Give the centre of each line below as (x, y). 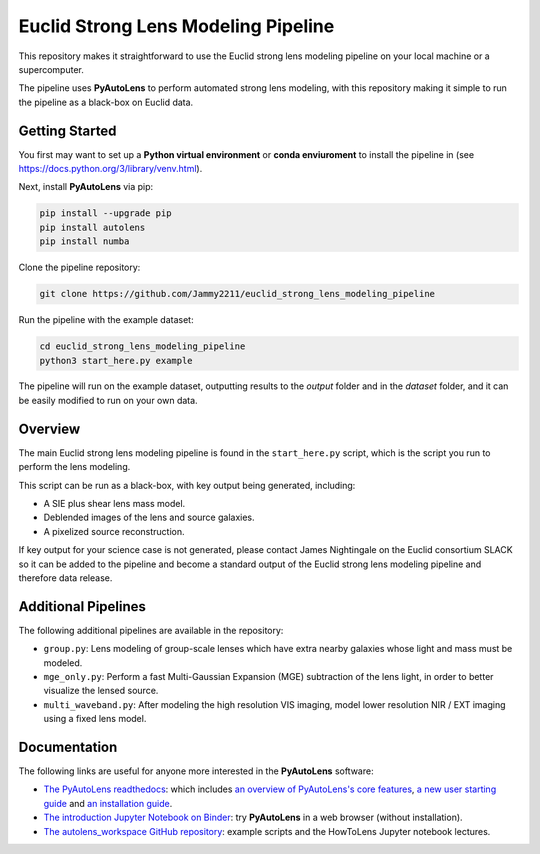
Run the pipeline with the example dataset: (106, 320)
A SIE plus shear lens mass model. (114, 503)
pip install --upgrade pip (105, 213)
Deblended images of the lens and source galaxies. (149, 517)
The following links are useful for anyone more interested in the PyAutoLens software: (196, 771)
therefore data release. (65, 577)
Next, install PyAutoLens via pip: (86, 187)
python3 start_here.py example (116, 360)
